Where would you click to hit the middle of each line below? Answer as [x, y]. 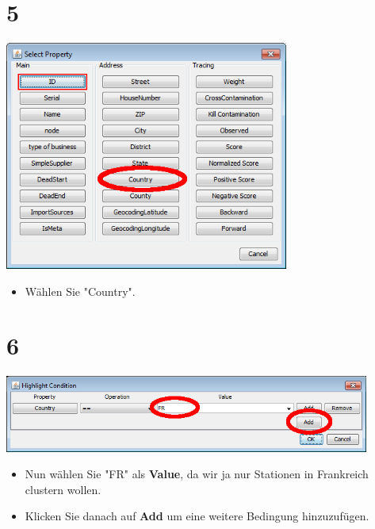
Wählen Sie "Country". [80, 291]
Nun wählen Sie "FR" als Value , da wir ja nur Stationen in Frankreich [197, 474]
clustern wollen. [63, 489]
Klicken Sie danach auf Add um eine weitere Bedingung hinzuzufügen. [197, 516]
